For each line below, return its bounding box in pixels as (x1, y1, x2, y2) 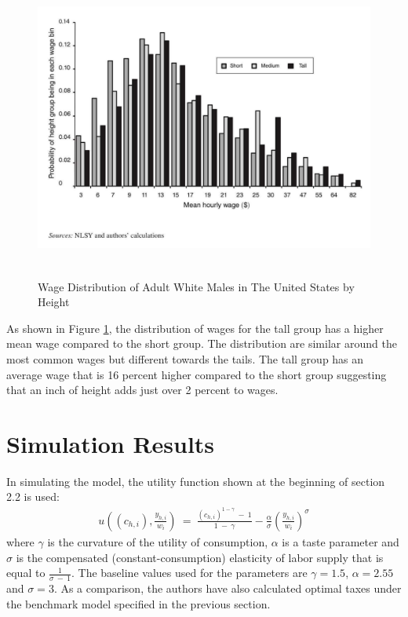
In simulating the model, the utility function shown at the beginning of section (6, 473, 385, 489)
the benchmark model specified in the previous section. (6, 595, 271, 612)
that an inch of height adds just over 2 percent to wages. (6, 382, 279, 398)
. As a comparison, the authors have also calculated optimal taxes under (53, 579, 402, 596)
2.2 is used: (6, 488, 60, 505)
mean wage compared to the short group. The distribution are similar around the (6, 335, 397, 352)
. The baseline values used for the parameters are (71, 564, 308, 581)
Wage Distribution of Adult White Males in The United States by (38, 278, 355, 294)
